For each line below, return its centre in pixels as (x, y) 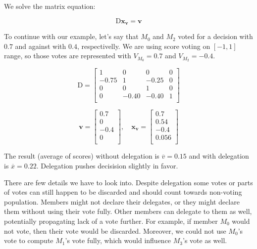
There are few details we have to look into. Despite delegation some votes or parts (128, 182)
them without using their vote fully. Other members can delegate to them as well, (128, 211)
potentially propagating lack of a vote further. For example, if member (111, 221)
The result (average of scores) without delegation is (82, 156)
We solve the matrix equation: (50, 6)
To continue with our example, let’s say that (71, 36)
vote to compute (29, 240)
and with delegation (219, 156)
